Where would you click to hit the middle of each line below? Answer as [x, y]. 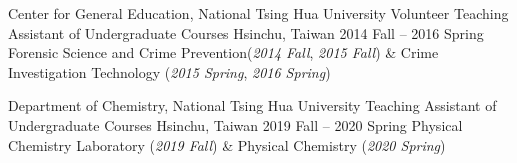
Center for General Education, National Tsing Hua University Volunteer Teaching [258, 13]
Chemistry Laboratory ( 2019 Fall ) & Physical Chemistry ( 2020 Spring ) [227, 144]
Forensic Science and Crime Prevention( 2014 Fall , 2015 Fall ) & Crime [223, 52]
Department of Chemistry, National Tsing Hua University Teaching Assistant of [252, 105]
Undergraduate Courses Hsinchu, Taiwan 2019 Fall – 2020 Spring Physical [235, 124]
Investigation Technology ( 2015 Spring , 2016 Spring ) [169, 71]
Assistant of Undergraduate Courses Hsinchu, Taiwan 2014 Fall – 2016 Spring [246, 32]
